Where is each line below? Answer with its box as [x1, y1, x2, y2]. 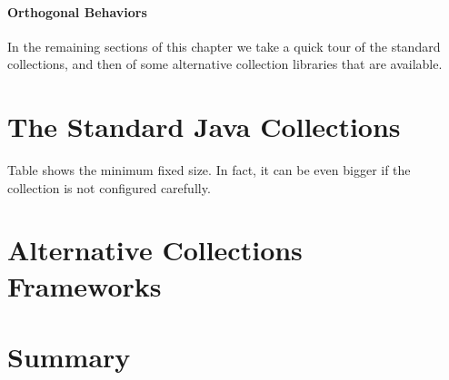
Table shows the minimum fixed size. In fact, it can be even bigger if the [7, 161, 411, 180]
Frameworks [7, 267, 162, 304]
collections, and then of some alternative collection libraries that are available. [7, 54, 443, 73]
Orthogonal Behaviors [7, 2, 147, 21]
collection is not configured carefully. [7, 178, 211, 197]
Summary [7, 338, 131, 375]
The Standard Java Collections [7, 108, 401, 145]
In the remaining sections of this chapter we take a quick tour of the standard [7, 36, 441, 55]
